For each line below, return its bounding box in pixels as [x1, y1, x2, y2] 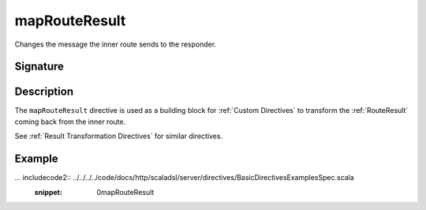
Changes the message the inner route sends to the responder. [14, 39, 217, 49]
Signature [14, 60, 65, 73]
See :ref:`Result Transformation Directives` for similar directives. [14, 131, 223, 141]
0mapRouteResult [96, 187, 155, 197]
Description [14, 85, 74, 99]
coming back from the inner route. [14, 117, 126, 126]
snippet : [34, 187, 63, 197]
